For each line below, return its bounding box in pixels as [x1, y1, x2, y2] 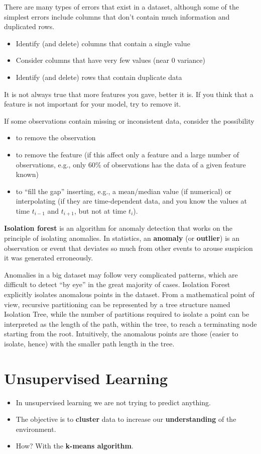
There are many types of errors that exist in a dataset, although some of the [4, 2, 239, 12]
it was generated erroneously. [4, 252, 93, 263]
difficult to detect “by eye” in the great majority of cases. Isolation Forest [4, 279, 230, 290]
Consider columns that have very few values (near [16, 55, 170, 65]
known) [16, 169, 39, 179]
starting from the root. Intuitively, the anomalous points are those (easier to [4, 328, 238, 339]
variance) [177, 55, 205, 65]
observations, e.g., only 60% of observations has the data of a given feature [16, 159, 246, 169]
